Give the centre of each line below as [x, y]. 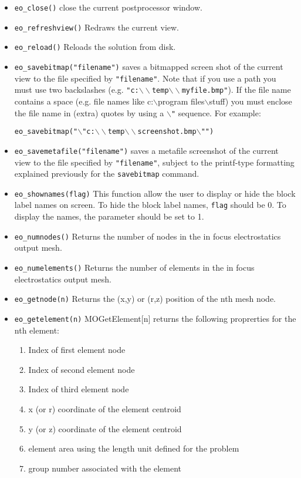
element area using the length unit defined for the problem [134, 448]
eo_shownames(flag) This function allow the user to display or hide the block [155, 193]
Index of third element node [79, 389]
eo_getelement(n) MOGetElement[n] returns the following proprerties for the [155, 318]
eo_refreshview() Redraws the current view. [97, 27]
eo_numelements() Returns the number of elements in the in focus [134, 267]
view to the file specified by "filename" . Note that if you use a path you [145, 78]
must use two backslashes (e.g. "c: [77, 90]
